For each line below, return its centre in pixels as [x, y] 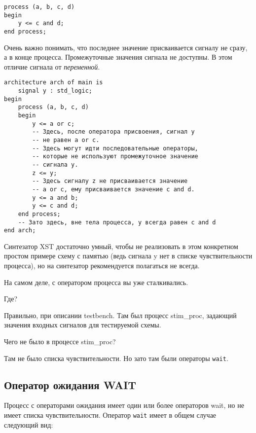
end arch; [20, 231]
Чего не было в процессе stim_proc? [60, 342]
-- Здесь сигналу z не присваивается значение [110, 181]
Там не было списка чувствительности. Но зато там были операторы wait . [116, 358]
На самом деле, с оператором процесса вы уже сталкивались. [96, 282]
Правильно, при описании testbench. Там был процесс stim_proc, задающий [120, 315]
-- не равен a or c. [66, 140]
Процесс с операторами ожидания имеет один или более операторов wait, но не [124, 405]
